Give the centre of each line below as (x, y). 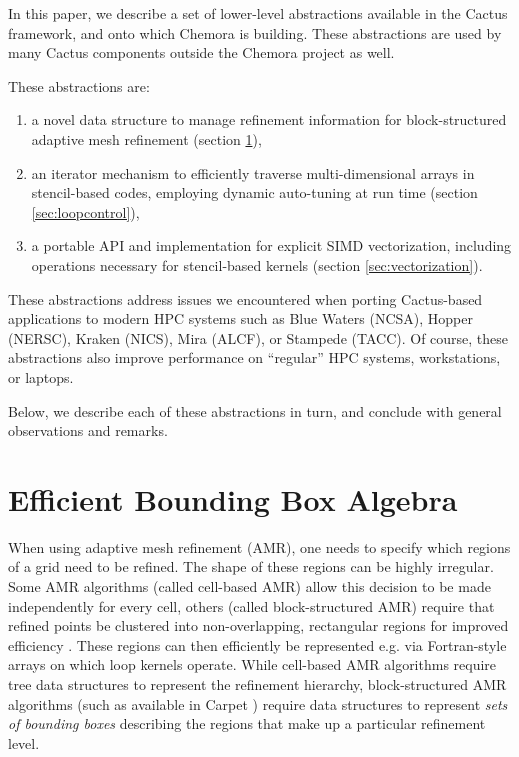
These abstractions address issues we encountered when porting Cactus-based (245, 298)
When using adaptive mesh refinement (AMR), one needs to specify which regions (259, 546)
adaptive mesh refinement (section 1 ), (146, 138)
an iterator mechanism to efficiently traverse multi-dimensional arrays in (253, 172)
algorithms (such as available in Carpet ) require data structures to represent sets (258, 703)
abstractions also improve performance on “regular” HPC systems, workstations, (254, 357)
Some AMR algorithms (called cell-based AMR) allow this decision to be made (249, 586)
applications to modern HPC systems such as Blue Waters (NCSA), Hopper (240, 318)
